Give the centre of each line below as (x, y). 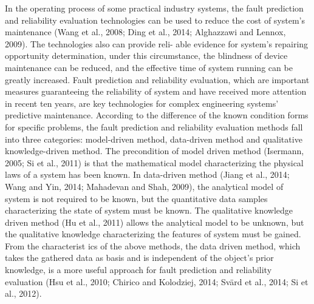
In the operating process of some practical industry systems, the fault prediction (154, 8)
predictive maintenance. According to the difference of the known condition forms (157, 115)
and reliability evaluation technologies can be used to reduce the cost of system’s (155, 20)
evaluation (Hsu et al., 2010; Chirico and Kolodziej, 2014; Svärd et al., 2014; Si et (157, 281)
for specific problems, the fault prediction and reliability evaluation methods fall (154, 127)
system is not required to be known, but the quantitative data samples (136, 198)
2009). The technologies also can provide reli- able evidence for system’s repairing (157, 43)
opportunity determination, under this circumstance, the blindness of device (146, 56)
